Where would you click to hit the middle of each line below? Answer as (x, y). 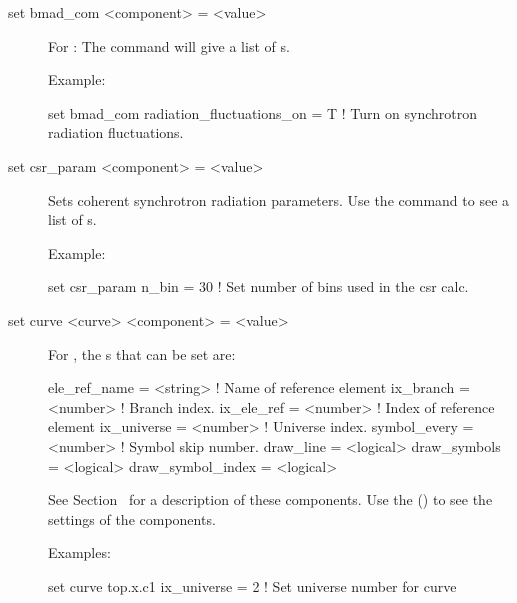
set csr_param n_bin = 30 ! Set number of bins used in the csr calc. (258, 286)
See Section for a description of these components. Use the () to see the (270, 499)
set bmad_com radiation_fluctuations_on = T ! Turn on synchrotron (262, 112)
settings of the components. (132, 518)
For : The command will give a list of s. (169, 45)
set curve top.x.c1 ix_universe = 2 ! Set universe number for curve (252, 585)
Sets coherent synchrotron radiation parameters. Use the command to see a (279, 199)
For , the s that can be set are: (142, 353)
